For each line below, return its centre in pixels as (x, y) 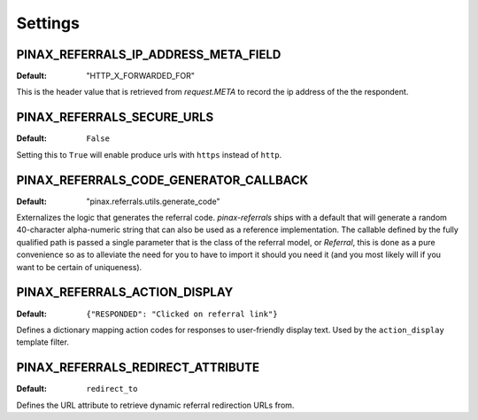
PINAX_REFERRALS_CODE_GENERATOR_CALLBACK (162, 180)
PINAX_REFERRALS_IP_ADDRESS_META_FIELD (149, 54)
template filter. (43, 342)
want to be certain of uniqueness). (79, 267)
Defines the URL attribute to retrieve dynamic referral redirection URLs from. (155, 405)
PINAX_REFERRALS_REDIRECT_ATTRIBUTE (138, 368)
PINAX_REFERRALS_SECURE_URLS (115, 117)
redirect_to (112, 389)
